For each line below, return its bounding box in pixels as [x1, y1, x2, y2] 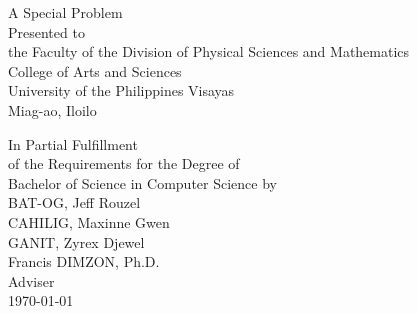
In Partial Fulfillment [8, 133, 138, 154]
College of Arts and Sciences [8, 60, 182, 81]
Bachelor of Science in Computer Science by [8, 172, 277, 193]
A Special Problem [8, 2, 123, 22]
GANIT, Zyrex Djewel [8, 231, 145, 252]
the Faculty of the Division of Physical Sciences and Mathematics [8, 41, 410, 62]
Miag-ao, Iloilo [8, 99, 97, 120]
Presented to [8, 21, 85, 42]
